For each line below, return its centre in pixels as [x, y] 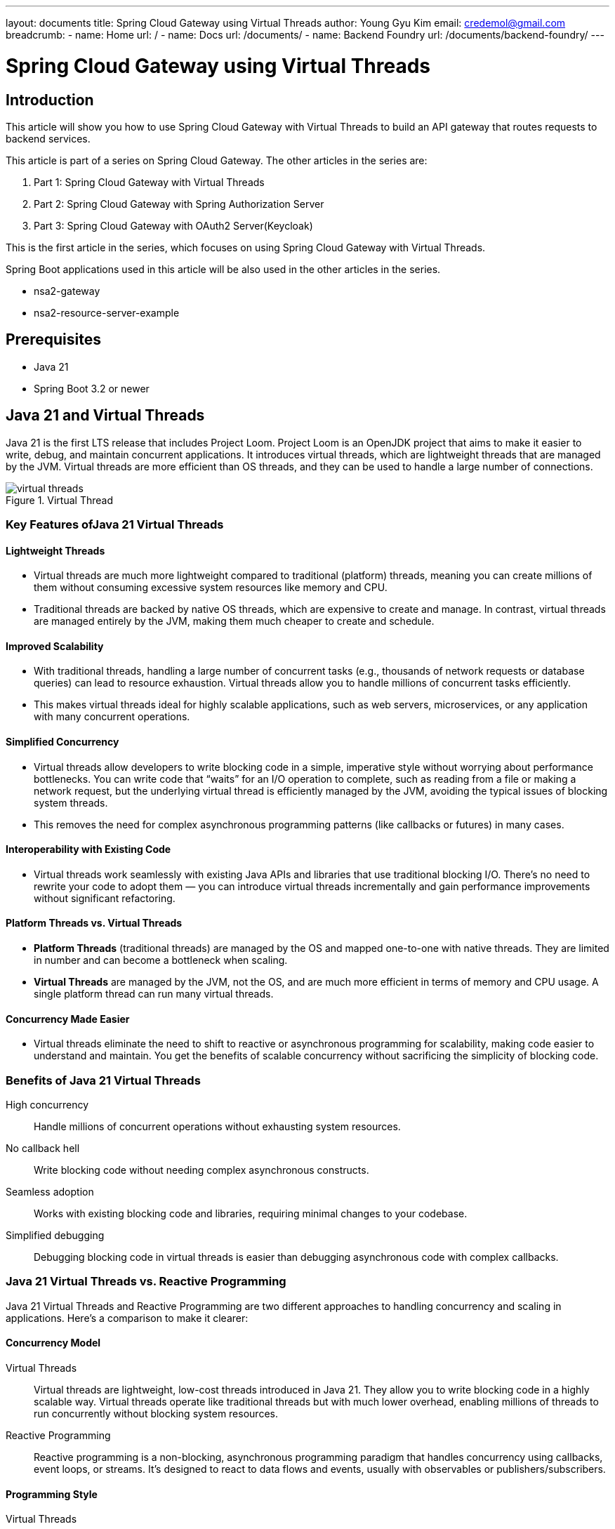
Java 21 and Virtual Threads [105, 416]
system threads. [71, 802]
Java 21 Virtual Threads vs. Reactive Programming [146, 1282]
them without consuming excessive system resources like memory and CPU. [211, 588]
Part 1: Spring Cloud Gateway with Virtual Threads [149, 182]
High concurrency [47, 1105]
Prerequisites [53, 340]
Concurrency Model [53, 1343]
